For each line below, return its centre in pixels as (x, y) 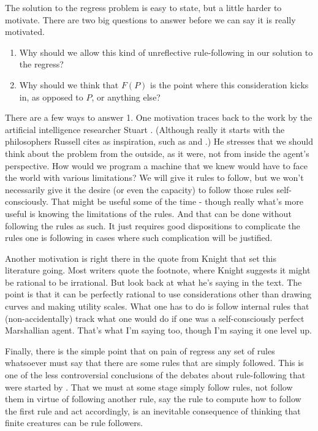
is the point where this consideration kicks (229, 84)
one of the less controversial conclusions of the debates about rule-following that (155, 375)
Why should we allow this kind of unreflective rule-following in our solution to (166, 52)
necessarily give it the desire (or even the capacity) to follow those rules (139, 189)
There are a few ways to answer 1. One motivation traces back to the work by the (159, 117)
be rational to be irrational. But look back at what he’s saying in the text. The (153, 282)
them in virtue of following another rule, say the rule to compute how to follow (153, 399)
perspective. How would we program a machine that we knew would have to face (157, 165)
